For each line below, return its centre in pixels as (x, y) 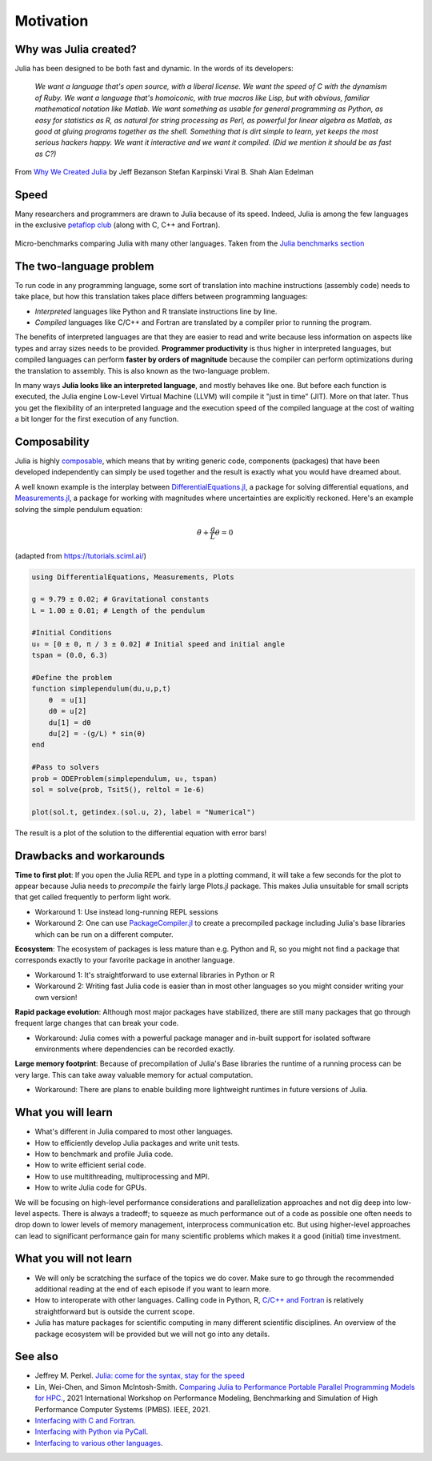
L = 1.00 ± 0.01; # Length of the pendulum (118, 610)
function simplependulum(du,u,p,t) (101, 689)
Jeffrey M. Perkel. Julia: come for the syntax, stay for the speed (140, 1375)
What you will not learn (73, 1259)
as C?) (46, 154)
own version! (56, 997)
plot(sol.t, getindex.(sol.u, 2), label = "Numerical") (144, 812)
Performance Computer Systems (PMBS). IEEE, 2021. (123, 1409)
